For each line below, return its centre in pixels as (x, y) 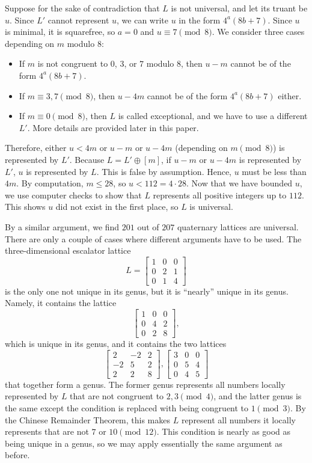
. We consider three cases (258, 32)
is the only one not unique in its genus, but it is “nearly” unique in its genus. (147, 291)
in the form (200, 20)
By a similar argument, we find (62, 226)
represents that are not (47, 431)
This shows (25, 207)
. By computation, (50, 183)
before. (17, 455)
